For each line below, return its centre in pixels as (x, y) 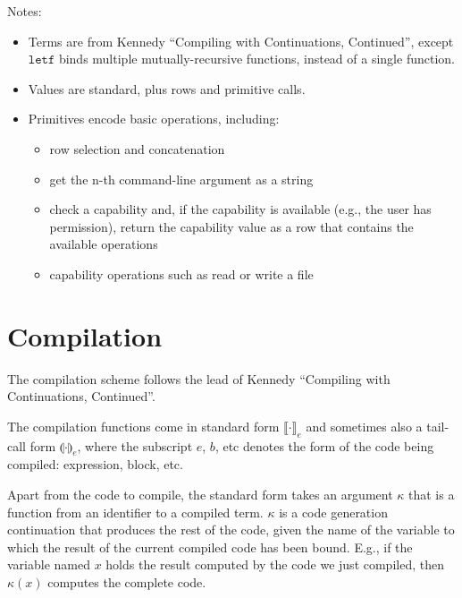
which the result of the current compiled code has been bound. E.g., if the (210, 547)
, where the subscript (135, 445)
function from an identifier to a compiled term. (135, 512)
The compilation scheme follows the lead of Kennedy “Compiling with (199, 378)
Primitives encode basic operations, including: (154, 119)
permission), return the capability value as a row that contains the (231, 226)
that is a (432, 495)
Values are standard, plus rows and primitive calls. (167, 88)
